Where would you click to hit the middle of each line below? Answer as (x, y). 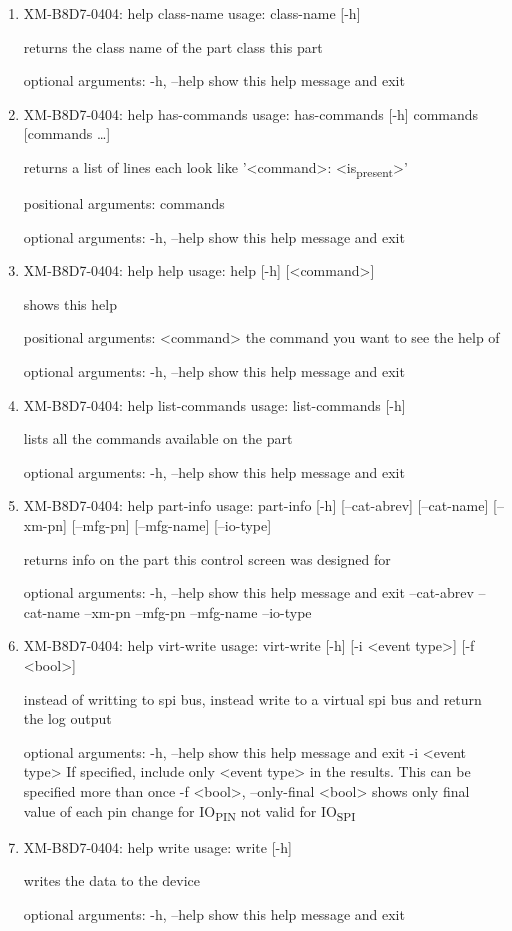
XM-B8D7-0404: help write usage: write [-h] (157, 846)
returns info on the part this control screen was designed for (207, 558)
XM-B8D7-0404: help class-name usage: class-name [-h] (192, 13)
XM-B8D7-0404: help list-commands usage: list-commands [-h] (214, 404)
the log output (67, 718)
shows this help (70, 303)
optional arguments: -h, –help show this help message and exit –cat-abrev (248, 592)
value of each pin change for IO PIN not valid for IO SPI (189, 812)
